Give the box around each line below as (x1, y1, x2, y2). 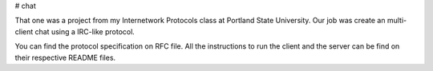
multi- (386, 16, 407, 26)
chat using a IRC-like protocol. (34, 26, 136, 36)
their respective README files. (14, 53, 116, 62)
